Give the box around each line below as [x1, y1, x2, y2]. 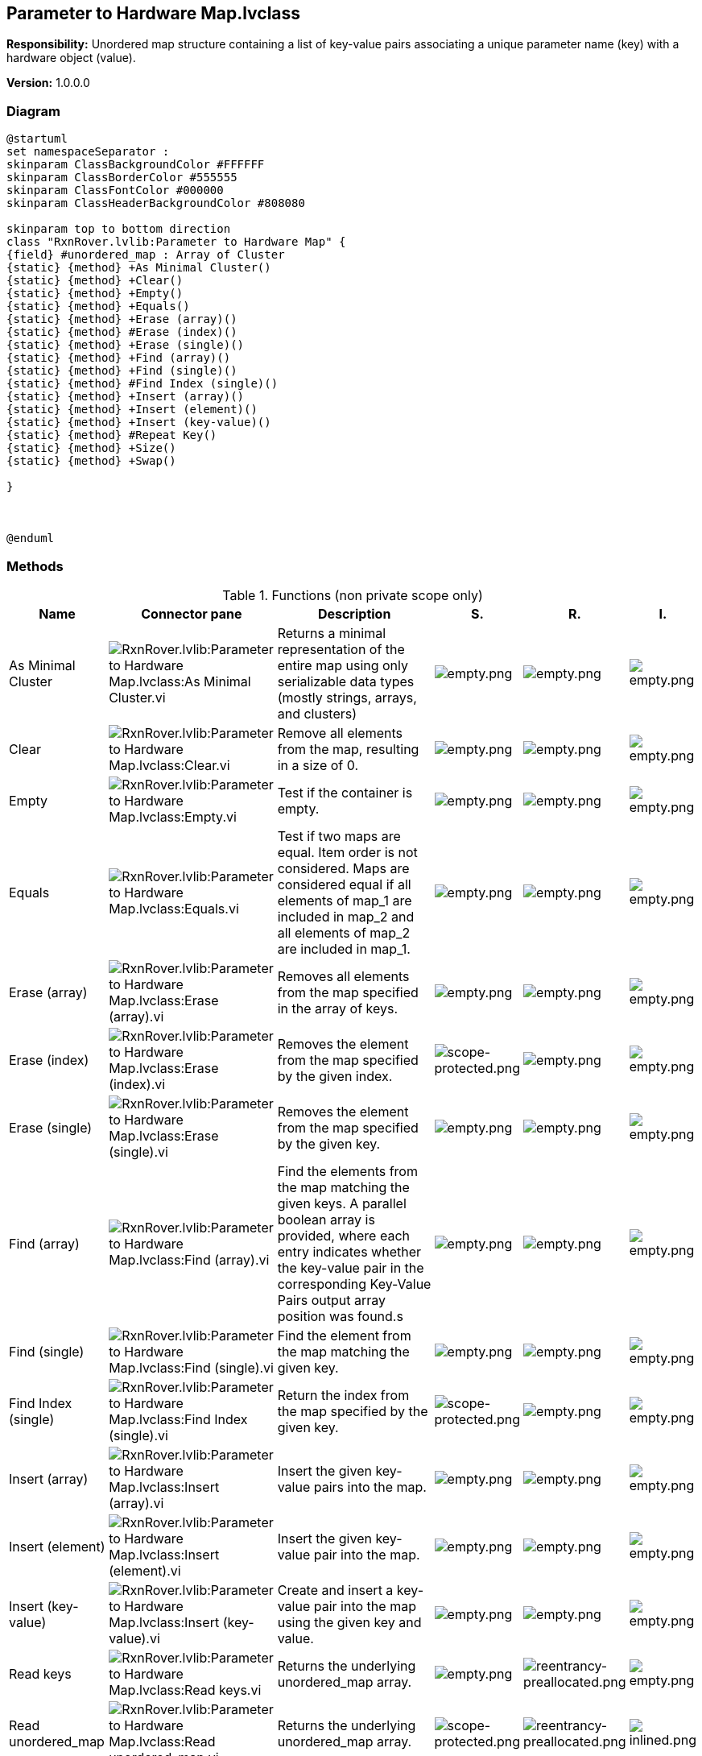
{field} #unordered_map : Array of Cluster [6, 248, 285, 262]
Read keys [9, 1665, 72, 1682]
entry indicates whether [277, 1243, 422, 1260]
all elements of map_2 [277, 924, 411, 941]
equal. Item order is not [277, 843, 418, 860]
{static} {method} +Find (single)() [6, 364, 237, 378]
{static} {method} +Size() [6, 441, 176, 455]
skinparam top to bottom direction [6, 222, 231, 236]
